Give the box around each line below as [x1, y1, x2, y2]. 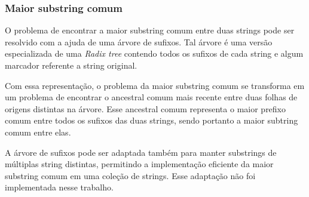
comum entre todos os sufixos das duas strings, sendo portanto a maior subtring [5, 114, 298, 127]
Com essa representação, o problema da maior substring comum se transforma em [5, 79, 305, 91]
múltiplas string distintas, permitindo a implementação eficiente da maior [5, 158, 274, 170]
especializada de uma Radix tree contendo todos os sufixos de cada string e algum [5, 47, 304, 60]
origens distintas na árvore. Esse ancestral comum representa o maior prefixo [5, 102, 286, 115]
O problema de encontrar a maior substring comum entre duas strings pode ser [5, 24, 295, 36]
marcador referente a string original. [5, 59, 137, 71]
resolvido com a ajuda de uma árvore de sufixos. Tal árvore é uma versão [5, 35, 273, 48]
